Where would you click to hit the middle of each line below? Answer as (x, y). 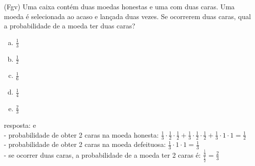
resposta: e (20, 125)
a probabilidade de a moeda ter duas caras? (70, 26)
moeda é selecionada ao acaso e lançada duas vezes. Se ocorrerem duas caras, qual (127, 16)
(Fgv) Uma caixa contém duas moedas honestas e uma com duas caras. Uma (119, 6)
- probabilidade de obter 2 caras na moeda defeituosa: (85, 144)
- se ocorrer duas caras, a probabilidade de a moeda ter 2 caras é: (102, 154)
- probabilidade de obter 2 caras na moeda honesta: (81, 134)
